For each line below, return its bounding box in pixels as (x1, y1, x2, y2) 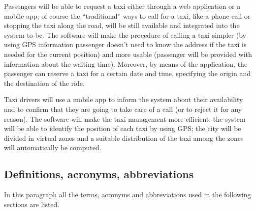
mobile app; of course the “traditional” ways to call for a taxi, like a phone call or (4, 10, 251, 21)
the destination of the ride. (4, 78, 85, 88)
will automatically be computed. (4, 142, 101, 153)
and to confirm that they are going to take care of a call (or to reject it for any (4, 104, 242, 114)
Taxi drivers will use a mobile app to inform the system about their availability (4, 94, 243, 105)
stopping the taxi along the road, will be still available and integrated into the (4, 20, 240, 30)
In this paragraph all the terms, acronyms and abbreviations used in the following (4, 189, 251, 200)
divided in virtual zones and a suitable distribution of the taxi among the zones (4, 132, 244, 143)
